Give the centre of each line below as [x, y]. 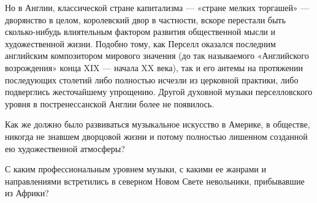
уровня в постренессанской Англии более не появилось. [110, 103]
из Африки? [27, 193]
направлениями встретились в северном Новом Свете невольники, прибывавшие [155, 181]
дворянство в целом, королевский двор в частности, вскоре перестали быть [145, 19]
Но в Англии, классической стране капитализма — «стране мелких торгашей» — [157, 7]
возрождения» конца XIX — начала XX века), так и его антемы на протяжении [154, 67]
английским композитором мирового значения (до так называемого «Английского [157, 56]
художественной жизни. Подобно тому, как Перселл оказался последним [140, 43]
